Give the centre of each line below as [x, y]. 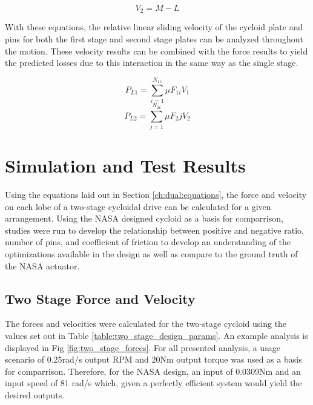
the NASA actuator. [42, 265]
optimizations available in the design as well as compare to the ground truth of [151, 253]
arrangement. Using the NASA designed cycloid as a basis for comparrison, [144, 218]
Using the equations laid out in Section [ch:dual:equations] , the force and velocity [156, 195]
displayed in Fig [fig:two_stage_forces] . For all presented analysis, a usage [143, 347]
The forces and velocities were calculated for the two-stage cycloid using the [146, 324]
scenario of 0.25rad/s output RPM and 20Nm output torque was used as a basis [153, 359]
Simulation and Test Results [125, 166]
